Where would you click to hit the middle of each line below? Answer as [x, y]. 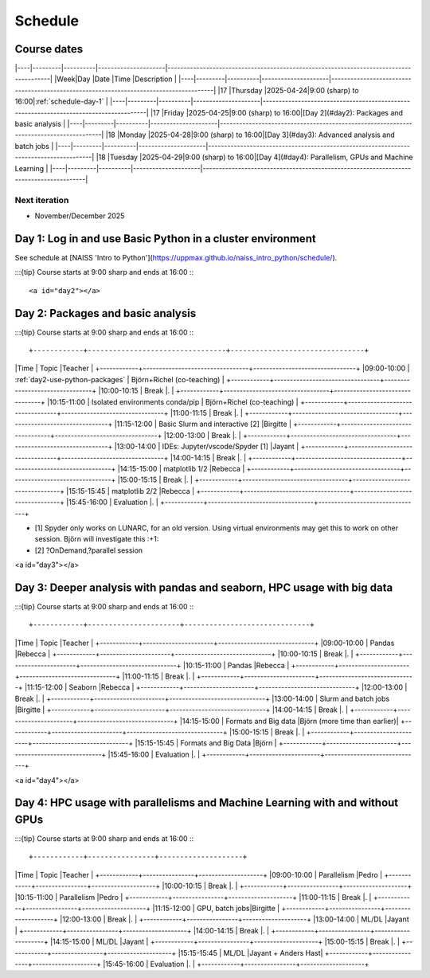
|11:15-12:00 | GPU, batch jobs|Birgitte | [216, 908]
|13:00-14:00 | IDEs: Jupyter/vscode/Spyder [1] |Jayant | [207, 447]
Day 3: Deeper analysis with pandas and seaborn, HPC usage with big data [204, 587]
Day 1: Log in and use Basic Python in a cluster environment [165, 239]
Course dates [49, 49]
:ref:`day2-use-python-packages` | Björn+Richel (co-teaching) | [119, 379]
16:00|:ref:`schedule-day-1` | [62, 102]
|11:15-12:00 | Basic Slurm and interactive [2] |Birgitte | [203, 424]
